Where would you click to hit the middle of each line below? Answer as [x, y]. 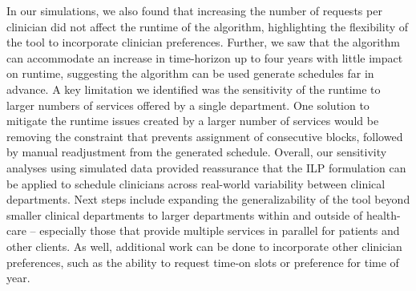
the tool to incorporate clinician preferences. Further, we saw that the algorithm [204, 42]
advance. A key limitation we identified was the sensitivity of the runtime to [194, 89]
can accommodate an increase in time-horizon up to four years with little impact [205, 57]
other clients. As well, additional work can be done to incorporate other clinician [204, 246]
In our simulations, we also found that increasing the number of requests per [194, 10]
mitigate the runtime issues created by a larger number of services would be [193, 121]
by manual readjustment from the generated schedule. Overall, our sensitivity [197, 152]
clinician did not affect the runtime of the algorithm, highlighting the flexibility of [208, 26]
